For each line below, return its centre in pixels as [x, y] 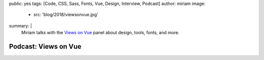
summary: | [21, 26]
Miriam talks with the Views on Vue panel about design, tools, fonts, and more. [100, 33]
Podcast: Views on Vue [45, 46]
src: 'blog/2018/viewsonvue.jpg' [66, 15]
